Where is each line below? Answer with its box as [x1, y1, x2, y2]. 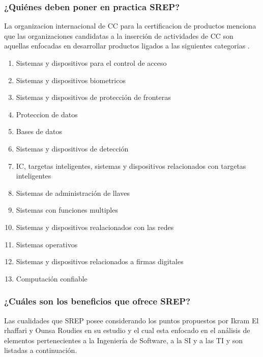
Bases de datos [16, 126, 63, 137]
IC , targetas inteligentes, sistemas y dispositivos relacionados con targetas [16, 160, 246, 171]
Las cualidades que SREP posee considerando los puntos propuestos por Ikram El [4, 315, 259, 325]
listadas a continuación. [4, 345, 77, 355]
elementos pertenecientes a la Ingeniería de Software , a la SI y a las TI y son [4, 335, 243, 345]
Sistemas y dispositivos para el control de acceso [16, 58, 167, 68]
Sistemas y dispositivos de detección [16, 143, 129, 154]
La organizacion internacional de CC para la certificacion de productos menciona [4, 20, 256, 31]
